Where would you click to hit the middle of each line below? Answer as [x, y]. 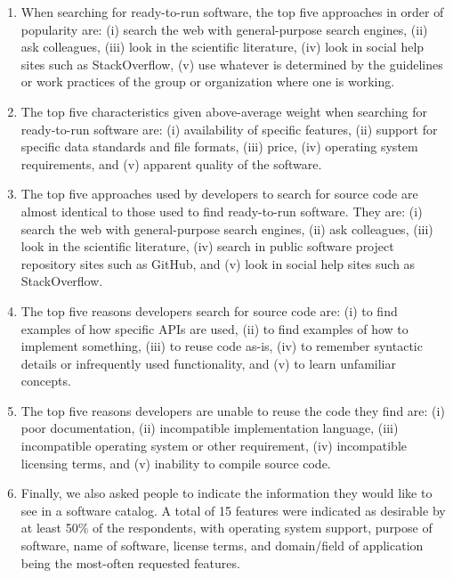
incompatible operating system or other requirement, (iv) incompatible [214, 446]
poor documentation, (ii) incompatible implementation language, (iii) [210, 428]
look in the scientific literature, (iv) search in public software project [207, 246]
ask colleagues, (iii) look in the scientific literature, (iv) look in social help [222, 47]
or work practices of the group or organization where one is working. [208, 81]
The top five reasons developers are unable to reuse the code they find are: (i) [233, 410]
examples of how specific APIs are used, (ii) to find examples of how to [214, 328]
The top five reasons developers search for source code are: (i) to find [209, 310]
